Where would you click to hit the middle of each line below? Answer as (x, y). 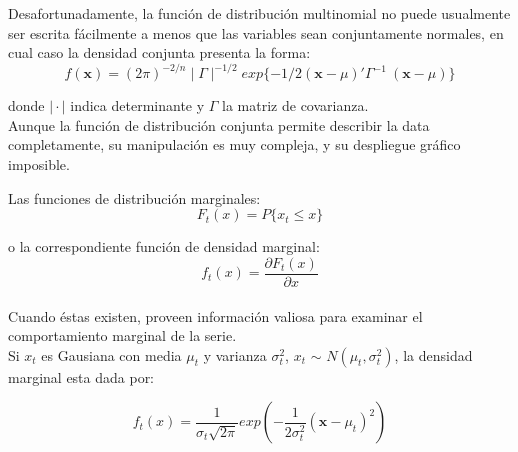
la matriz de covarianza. (295, 105)
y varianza (235, 354)
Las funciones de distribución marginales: (134, 197)
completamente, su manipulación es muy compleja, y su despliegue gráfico (234, 144)
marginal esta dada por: (81, 376)
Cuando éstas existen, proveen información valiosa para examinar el (215, 315)
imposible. (39, 164)
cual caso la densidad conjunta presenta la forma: (159, 52)
